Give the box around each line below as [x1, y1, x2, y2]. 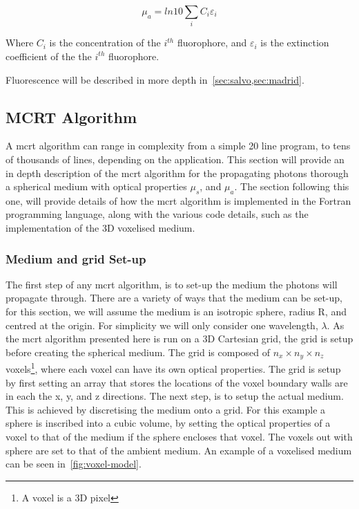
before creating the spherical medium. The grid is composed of [6, 344, 271, 359]
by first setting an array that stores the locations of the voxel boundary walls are [6, 375, 348, 389]
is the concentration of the [49, 35, 161, 50]
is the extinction [260, 35, 329, 50]
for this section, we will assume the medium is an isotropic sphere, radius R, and [6, 304, 347, 319]
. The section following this [234, 179, 349, 194]
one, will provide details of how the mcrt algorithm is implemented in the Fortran [6, 193, 351, 207]
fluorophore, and [177, 35, 247, 50]
